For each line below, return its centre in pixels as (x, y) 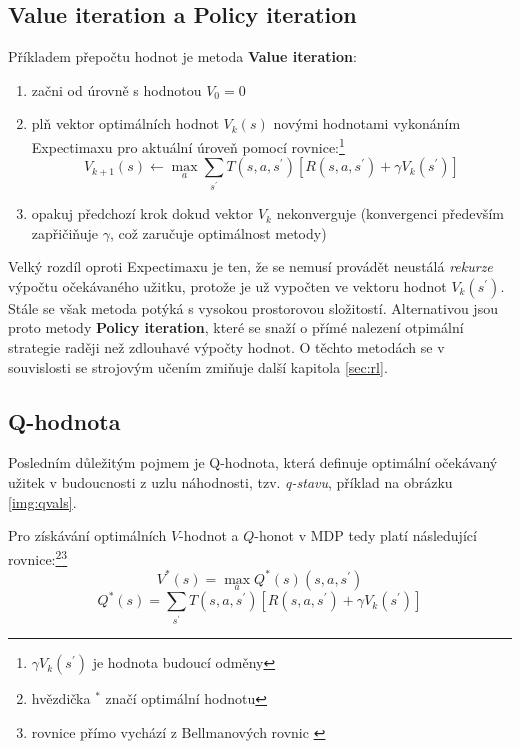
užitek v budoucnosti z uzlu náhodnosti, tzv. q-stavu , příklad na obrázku (230, 482)
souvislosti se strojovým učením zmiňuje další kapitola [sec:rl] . (198, 366)
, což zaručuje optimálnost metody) (218, 232)
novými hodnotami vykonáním (367, 123)
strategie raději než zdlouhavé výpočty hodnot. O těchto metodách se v (226, 347)
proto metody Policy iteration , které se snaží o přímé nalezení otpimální (236, 327)
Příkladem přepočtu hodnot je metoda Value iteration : (182, 56)
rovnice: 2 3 (38, 557)
